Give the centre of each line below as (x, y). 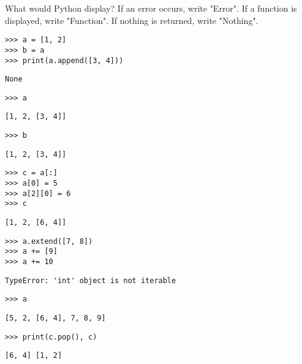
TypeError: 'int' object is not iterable (91, 280)
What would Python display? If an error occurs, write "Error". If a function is (151, 8)
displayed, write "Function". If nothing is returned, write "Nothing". (132, 20)
